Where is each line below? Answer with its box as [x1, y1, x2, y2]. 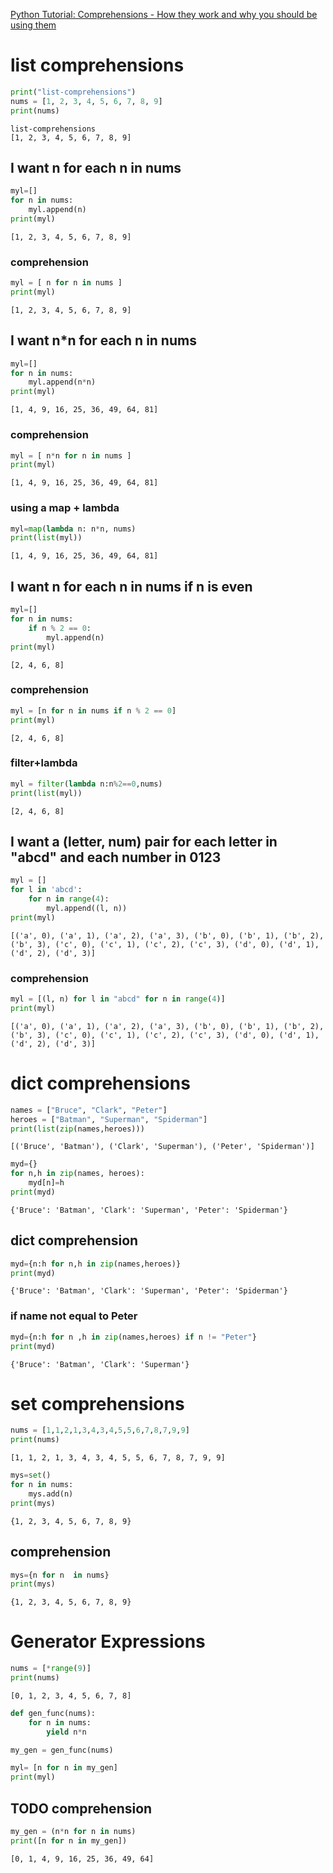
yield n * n [46, 1727, 87, 1737]
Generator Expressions [10, 1630, 206, 1653]
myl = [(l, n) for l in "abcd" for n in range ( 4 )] [10, 994, 226, 1004]
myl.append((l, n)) [46, 904, 128, 914]
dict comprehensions [10, 1072, 191, 1095]
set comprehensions [10, 1392, 185, 1415]
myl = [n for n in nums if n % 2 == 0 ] [10, 705, 177, 716]
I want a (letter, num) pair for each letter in [10, 834, 278, 850]
